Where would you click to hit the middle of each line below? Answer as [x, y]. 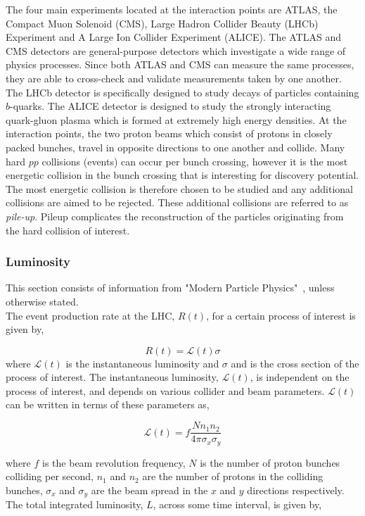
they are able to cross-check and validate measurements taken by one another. [174, 78]
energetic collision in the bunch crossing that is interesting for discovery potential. [182, 175]
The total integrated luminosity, [75, 504]
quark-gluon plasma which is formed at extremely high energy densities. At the [176, 119]
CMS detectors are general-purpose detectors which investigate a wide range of [176, 50]
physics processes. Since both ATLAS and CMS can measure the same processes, [180, 64]
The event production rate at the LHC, [90, 315]
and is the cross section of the [295, 363]
